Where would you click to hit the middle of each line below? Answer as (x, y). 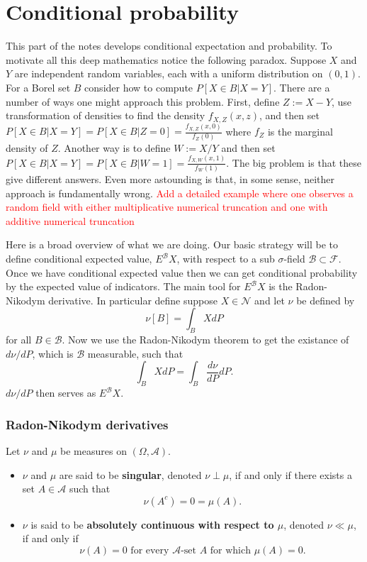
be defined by (326, 300)
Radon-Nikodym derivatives (87, 424)
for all (19, 340)
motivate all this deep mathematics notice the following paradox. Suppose (166, 59)
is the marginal (300, 131)
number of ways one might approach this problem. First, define (143, 101)
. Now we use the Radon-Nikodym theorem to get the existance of (205, 340)
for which (230, 550)
